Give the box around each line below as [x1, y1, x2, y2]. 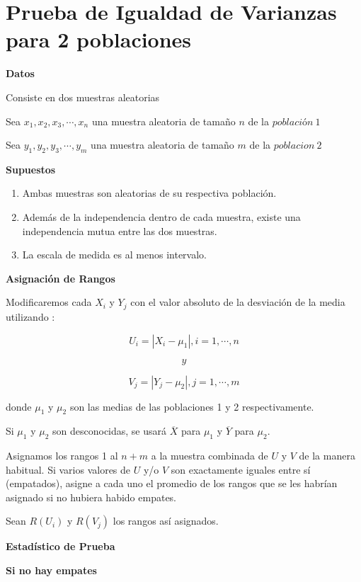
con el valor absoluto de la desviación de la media [130, 295, 345, 309]
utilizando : [6, 309, 55, 324]
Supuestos [6, 161, 56, 176]
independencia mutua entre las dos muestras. [22, 223, 217, 238]
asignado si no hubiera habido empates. [6, 489, 177, 504]
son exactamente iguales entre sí [171, 462, 311, 477]
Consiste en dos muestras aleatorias [6, 89, 160, 104]
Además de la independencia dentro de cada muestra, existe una [22, 210, 301, 224]
